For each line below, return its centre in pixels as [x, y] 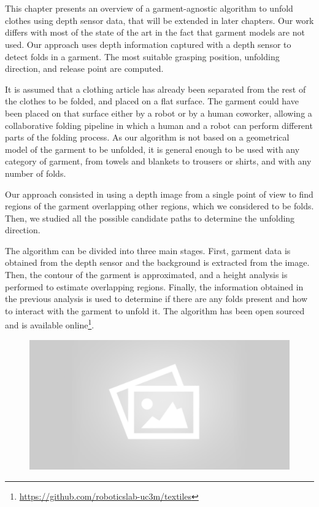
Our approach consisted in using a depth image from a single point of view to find [159, 194]
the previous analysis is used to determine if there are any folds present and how [156, 299]
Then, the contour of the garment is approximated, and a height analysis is [146, 275]
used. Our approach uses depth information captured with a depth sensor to [148, 44]
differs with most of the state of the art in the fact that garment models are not [155, 32]
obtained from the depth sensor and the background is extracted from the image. [157, 262]
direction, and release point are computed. [84, 68]
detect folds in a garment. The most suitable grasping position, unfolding [142, 56]
